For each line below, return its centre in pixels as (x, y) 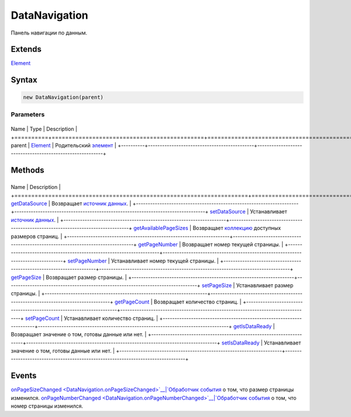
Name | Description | (36, 187)
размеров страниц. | (37, 236)
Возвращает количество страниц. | (198, 302)
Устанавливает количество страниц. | (111, 318)
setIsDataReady (240, 343)
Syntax (24, 80)
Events (24, 376)
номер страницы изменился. (47, 406)
